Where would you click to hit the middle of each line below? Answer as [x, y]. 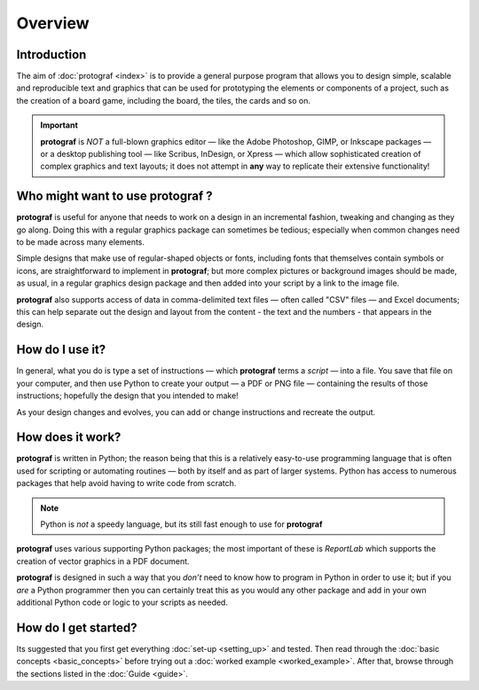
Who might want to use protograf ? [114, 196]
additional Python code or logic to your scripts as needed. [122, 602]
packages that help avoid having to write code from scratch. [126, 483]
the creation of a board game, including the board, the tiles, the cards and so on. [163, 100]
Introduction [51, 55]
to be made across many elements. [81, 242]
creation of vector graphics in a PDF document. [103, 561]
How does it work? [69, 438]
